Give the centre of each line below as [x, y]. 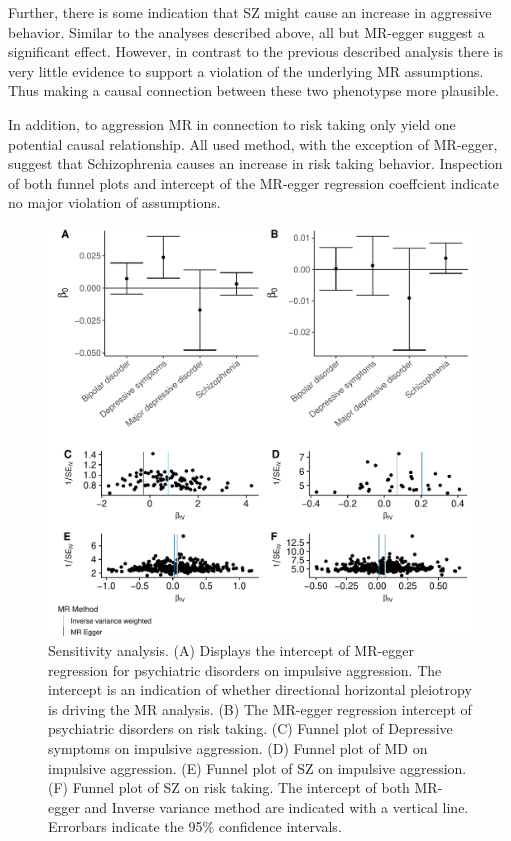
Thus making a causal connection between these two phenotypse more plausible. [253, 90]
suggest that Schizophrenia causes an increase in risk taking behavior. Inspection [255, 163]
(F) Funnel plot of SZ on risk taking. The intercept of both [229, 787]
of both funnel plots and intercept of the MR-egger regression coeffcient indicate [253, 182]
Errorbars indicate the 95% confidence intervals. [195, 826]
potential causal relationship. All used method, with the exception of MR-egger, [253, 143]
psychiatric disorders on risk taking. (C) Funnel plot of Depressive [250, 728]
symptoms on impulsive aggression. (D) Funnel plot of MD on [238, 748]
